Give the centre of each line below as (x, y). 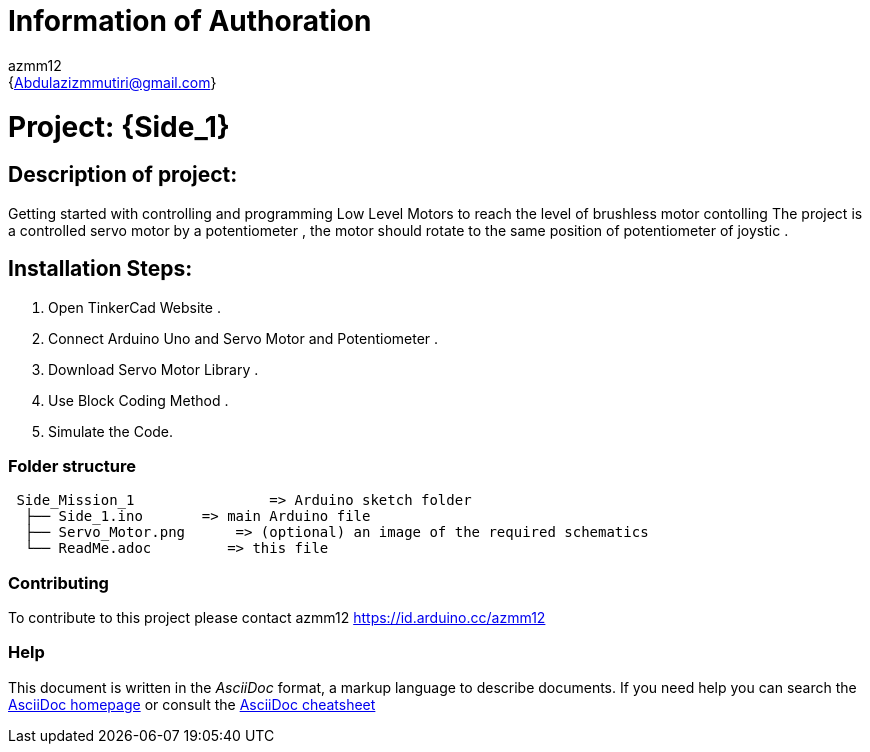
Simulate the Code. (111, 431)
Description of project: (123, 175)
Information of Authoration (190, 21)
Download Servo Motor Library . (153, 369)
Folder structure (72, 465)
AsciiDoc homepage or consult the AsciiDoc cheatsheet (192, 704)
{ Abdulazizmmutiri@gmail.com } (112, 82)
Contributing (58, 582)
